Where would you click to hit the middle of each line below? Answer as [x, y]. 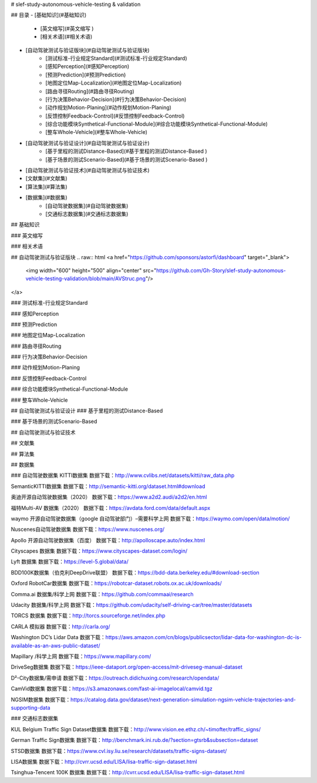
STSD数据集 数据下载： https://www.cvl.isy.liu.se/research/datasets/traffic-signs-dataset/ [119, 751]
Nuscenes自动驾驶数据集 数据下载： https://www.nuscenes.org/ [88, 529]
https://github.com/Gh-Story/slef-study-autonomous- [221, 270]
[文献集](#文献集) [46, 179]
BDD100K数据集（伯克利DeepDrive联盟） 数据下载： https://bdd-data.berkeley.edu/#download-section [135, 572]
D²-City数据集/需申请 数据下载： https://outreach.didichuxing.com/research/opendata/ [115, 678]
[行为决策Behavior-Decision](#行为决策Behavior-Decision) [116, 99]
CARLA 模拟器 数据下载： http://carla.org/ [61, 626]
